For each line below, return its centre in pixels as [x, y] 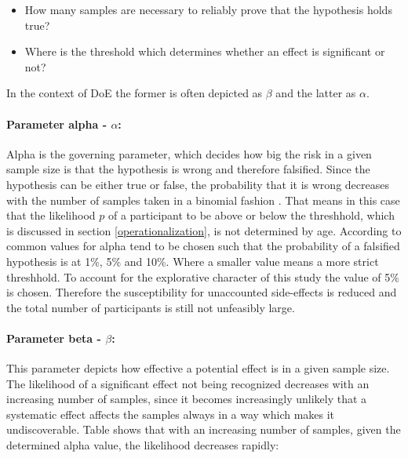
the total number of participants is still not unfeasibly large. [151, 307]
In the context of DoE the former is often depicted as [135, 93]
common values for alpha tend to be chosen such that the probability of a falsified [203, 246]
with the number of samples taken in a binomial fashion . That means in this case [203, 200]
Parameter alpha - [57, 124]
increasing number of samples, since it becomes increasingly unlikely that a [187, 399]
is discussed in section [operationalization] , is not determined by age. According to [204, 230]
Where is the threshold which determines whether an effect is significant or [205, 51]
